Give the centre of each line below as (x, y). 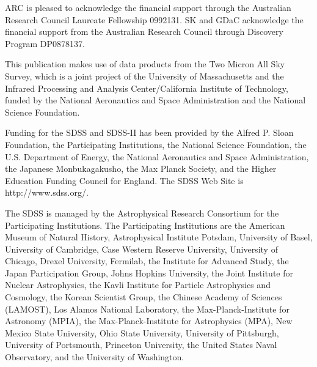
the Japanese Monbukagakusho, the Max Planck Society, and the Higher (141, 169)
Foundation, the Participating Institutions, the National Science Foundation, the (156, 144)
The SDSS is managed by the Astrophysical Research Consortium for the (142, 213)
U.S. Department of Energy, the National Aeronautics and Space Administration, (157, 156)
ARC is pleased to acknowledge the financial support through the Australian (148, 7)
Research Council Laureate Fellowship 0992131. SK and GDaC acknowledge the (154, 19)
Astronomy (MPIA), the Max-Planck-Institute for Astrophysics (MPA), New (149, 321)
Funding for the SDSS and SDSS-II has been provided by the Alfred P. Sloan (149, 132)
